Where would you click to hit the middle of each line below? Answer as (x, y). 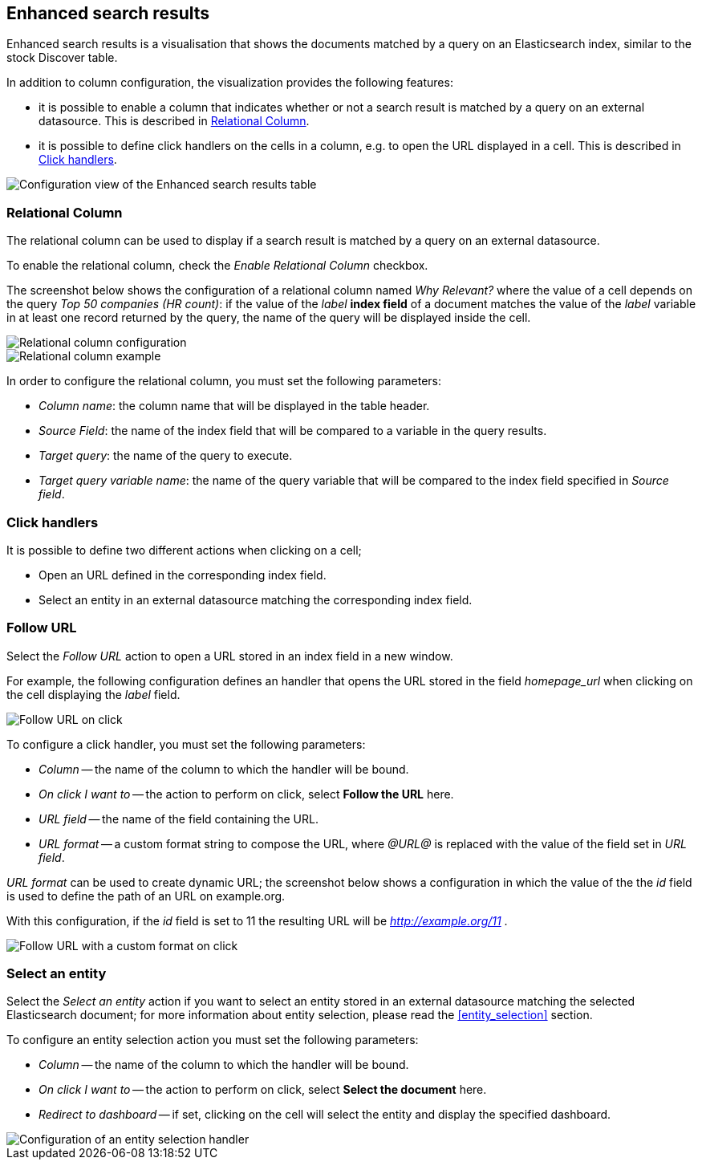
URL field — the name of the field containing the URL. (179, 819)
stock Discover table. (62, 58)
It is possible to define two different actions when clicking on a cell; (184, 550)
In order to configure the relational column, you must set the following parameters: (224, 381)
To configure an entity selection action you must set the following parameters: (213, 1040)
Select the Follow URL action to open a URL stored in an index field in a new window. (230, 656)
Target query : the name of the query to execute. (166, 456)
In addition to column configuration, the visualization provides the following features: (230, 83)
